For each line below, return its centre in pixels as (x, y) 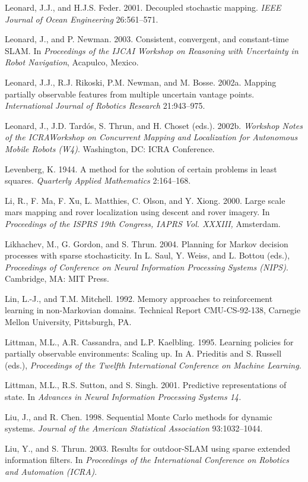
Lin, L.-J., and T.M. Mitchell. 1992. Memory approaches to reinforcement (139, 298)
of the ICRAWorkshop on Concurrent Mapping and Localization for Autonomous (151, 137)
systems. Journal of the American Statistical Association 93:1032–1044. (134, 428)
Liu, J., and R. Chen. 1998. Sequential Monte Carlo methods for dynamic (139, 416)
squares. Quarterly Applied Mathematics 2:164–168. (98, 180)
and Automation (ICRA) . (51, 471)
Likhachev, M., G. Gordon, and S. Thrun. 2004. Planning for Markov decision (147, 243)
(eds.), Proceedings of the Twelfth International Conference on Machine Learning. (153, 365)
